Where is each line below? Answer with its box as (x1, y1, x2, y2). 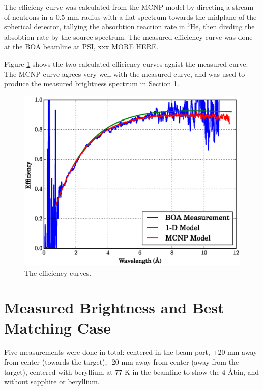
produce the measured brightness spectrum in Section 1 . (4, 78, 179, 89)
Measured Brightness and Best (4, 297, 224, 318)
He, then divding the (190, 21, 255, 32)
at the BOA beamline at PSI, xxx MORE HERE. (4, 41, 159, 52)
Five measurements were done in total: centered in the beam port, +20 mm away (4, 346, 257, 357)
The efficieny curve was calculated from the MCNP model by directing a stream (4, 2, 254, 12)
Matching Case (4, 317, 111, 338)
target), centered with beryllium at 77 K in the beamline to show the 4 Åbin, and (4, 366, 259, 377)
